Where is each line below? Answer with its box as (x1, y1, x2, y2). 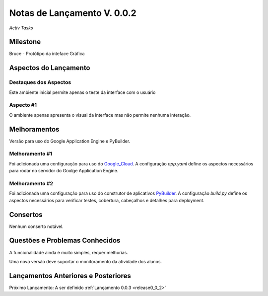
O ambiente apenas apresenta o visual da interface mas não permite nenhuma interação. (9, 112, 191, 118)
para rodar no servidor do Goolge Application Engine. (9, 168, 119, 174)
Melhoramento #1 (9, 150, 52, 157)
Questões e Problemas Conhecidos (9, 236, 121, 245)
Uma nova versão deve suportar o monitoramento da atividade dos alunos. (9, 258, 162, 264)
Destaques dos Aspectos (9, 79, 71, 86)
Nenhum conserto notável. (9, 223, 64, 229)
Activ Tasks (9, 25, 33, 31)
